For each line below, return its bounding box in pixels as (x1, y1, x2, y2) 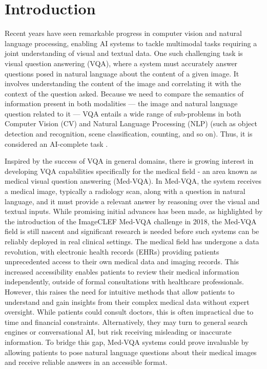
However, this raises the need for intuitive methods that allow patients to (5, 286, 235, 297)
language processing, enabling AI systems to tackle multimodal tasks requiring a (5, 37, 257, 48)
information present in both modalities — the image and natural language (5, 98, 238, 109)
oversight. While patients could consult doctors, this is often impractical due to (5, 306, 254, 317)
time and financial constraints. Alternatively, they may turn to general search (5, 316, 248, 327)
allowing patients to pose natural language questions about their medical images (5, 346, 257, 357)
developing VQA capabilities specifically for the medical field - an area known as (5, 165, 257, 176)
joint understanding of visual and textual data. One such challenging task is (5, 48, 243, 59)
